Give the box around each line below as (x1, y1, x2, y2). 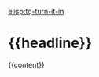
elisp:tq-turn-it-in (8, 7, 64, 16)
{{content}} (8, 60, 45, 69)
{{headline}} (8, 35, 93, 52)
